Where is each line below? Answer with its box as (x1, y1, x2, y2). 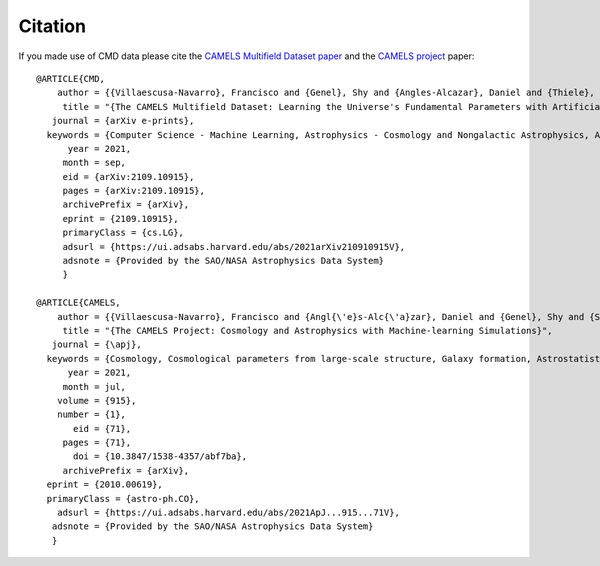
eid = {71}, (73, 423, 132, 434)
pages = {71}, (62, 437, 132, 449)
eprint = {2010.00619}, (46, 479, 164, 490)
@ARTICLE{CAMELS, (36, 297, 121, 309)
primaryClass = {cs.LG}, (62, 227, 185, 239)
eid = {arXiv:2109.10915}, (62, 171, 195, 182)
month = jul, (62, 381, 127, 392)
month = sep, (62, 157, 127, 169)
